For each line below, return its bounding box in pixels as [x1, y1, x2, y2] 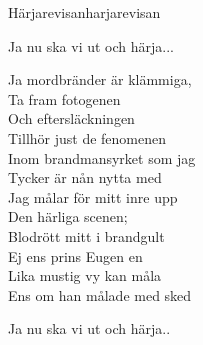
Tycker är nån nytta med [8, 167, 162, 188]
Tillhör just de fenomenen [8, 127, 167, 148]
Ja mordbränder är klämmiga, [8, 69, 192, 90]
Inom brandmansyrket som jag [8, 147, 196, 168]
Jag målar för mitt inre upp [8, 186, 178, 207]
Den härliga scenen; [8, 206, 128, 227]
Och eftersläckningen [8, 108, 135, 129]
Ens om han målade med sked [8, 284, 192, 305]
